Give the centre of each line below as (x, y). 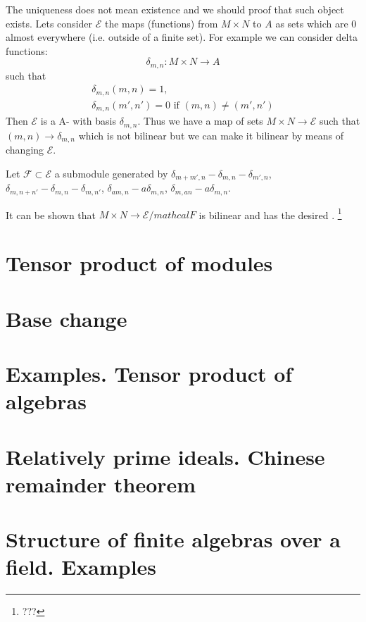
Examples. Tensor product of (149, 373)
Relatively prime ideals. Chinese (165, 456)
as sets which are (312, 23)
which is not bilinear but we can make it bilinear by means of (211, 135)
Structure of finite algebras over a (173, 539)
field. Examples (81, 567)
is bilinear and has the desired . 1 (270, 213)
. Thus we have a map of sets (200, 121)
